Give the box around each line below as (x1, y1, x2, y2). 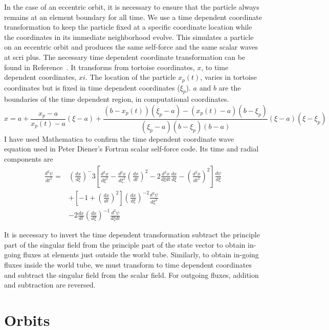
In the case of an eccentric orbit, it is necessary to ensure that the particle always (4, 2, 259, 12)
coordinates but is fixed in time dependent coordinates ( (4, 82, 180, 93)
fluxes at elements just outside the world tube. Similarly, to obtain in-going (23, 249, 259, 260)
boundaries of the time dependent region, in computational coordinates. (4, 94, 229, 104)
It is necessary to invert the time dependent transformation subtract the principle (4, 229, 260, 240)
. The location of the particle (85, 72, 176, 82)
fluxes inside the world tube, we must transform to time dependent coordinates (4, 259, 252, 270)
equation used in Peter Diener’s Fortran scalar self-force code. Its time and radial (4, 143, 259, 154)
